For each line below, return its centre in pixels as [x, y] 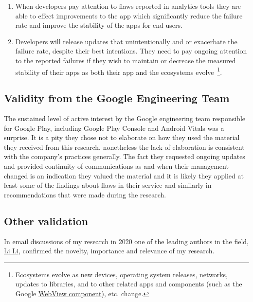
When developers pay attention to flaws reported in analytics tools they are [128, 6]
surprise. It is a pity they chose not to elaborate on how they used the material [122, 137]
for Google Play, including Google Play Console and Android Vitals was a [114, 128]
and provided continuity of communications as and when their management [116, 166]
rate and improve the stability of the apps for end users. [99, 25]
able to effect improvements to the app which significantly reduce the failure [129, 15]
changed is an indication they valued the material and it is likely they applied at [124, 175]
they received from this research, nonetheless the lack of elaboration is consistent [124, 147]
